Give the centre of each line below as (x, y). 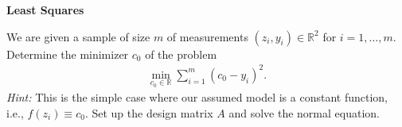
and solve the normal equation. (304, 112)
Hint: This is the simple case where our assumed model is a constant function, (197, 97)
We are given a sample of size (78, 36)
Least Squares (45, 10)
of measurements (207, 36)
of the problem (181, 54)
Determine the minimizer (68, 54)
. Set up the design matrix (149, 112)
